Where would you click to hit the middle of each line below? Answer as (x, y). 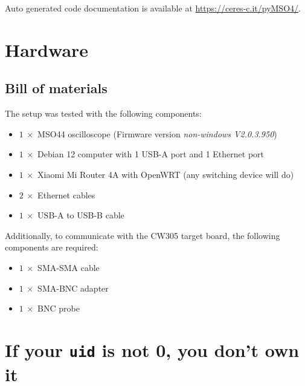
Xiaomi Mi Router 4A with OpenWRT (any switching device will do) (166, 174)
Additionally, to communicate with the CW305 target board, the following (143, 235)
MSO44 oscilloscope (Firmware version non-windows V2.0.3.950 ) (157, 133)
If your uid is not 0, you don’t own (152, 349)
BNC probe (59, 308)
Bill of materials (56, 88)
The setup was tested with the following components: (103, 113)
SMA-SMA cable (69, 267)
